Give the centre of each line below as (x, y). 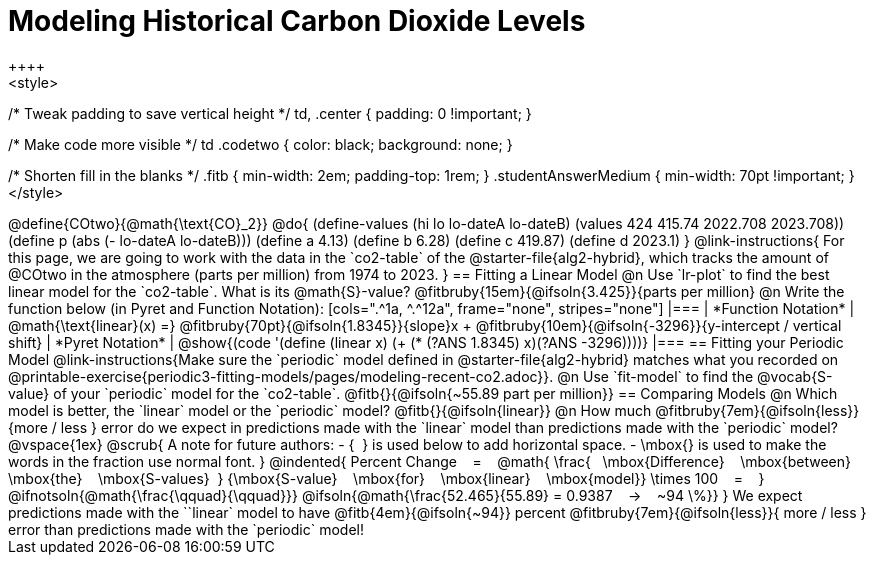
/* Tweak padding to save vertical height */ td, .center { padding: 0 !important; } (270, 113)
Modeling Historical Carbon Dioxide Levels (297, 21)
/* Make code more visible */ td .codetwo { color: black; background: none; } (260, 144)
